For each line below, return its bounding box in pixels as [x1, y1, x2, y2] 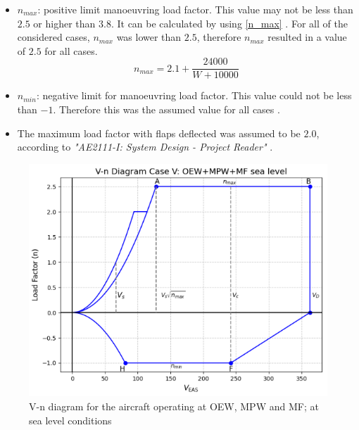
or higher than [33, 15, 96, 30]
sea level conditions [29, 412, 112, 427]
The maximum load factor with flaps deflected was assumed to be [17, 125, 301, 140]
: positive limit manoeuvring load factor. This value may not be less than [37, 2, 353, 16]
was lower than [116, 30, 182, 44]
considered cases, [17, 30, 90, 44]
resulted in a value [267, 30, 347, 44]
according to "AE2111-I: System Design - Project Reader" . [17, 139, 273, 154]
